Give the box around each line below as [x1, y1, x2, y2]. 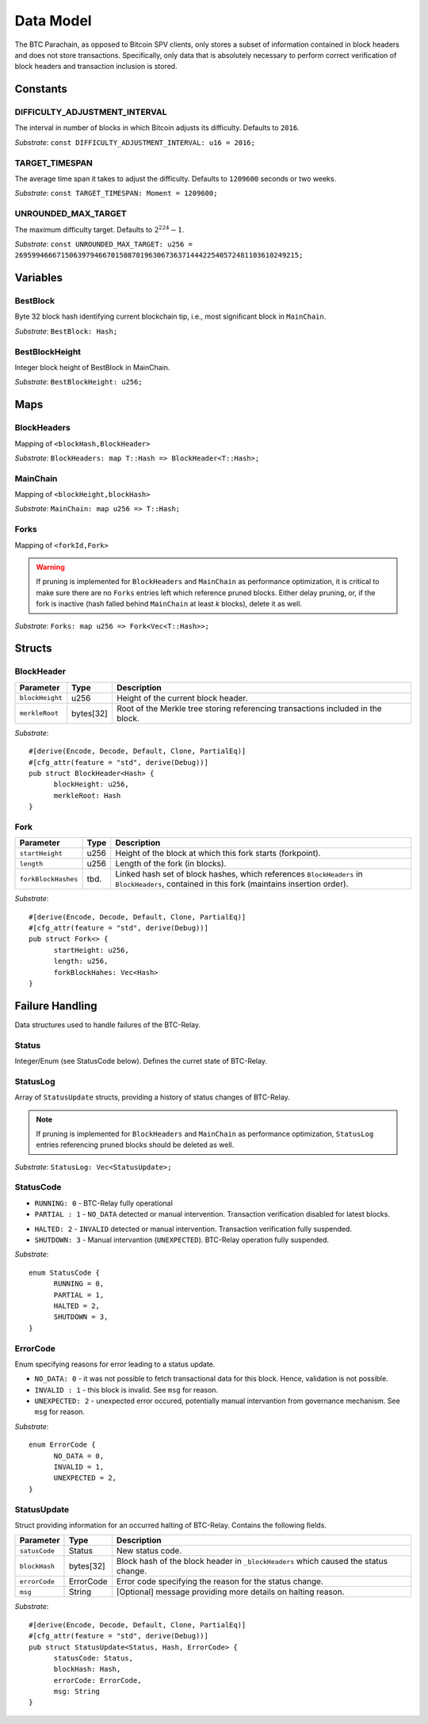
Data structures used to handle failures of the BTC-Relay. [14, 1019, 201, 1030]
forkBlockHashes [19, 874, 78, 883]
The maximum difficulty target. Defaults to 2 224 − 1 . [14, 224, 185, 234]
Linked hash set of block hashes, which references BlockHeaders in [115, 869, 363, 880]
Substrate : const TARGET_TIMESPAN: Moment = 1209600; [14, 189, 218, 198]
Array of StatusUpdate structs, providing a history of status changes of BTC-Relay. [14, 1092, 291, 1102]
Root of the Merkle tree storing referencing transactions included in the [116, 702, 382, 713]
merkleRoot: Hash [53, 791, 121, 800]
